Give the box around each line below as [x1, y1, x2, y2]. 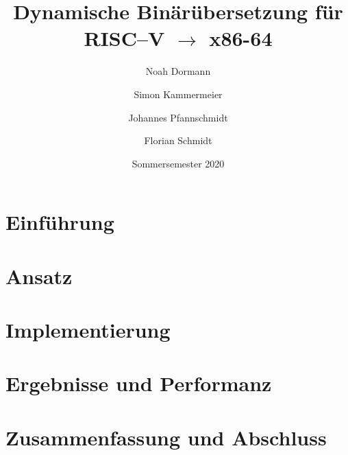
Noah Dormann [145, 64, 211, 78]
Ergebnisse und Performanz [5, 369, 272, 397]
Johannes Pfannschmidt [128, 110, 228, 124]
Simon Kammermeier [134, 86, 223, 101]
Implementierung [5, 316, 171, 344]
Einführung [5, 208, 114, 236]
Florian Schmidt [144, 133, 212, 148]
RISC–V [84, 24, 165, 52]
